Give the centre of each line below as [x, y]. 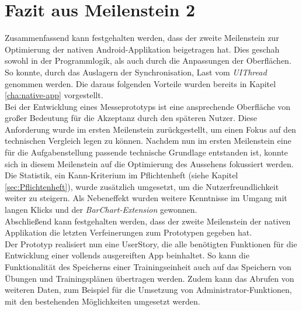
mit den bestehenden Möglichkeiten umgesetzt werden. [103, 301]
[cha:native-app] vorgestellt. [54, 95]
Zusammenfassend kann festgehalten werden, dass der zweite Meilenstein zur [142, 38]
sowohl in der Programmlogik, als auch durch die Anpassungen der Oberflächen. [148, 61]
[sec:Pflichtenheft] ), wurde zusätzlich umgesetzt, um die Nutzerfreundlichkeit [142, 186]
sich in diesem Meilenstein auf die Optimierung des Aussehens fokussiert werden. [149, 163]
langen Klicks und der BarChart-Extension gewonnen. [101, 210]
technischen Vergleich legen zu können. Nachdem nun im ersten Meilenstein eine [148, 141]
